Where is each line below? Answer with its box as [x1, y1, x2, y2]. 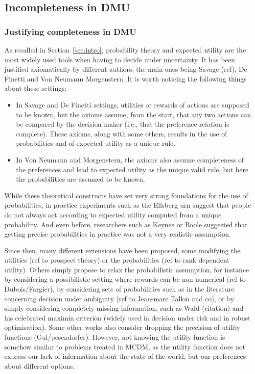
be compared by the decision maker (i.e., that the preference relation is [16, 119, 229, 129]
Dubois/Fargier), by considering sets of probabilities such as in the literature [4, 284, 234, 294]
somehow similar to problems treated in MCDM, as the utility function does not [4, 341, 246, 351]
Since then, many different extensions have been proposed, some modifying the [4, 245, 241, 255]
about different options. [4, 360, 75, 371]
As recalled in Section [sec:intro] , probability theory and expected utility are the [4, 45, 246, 54]
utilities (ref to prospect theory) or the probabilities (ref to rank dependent [4, 255, 230, 265]
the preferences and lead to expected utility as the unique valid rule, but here [16, 164, 249, 174]
